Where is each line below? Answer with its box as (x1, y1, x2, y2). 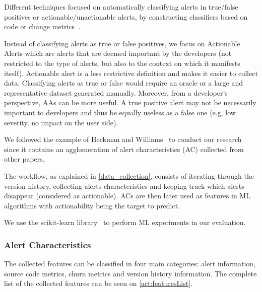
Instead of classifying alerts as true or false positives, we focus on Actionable (4, 38, 240, 48)
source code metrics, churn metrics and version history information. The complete (4, 268, 257, 278)
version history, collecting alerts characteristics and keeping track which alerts (4, 180, 244, 191)
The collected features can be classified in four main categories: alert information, (4, 258, 256, 269)
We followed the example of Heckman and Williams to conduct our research (4, 134, 242, 144)
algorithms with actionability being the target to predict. (4, 200, 180, 210)
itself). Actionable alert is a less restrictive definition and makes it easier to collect (4, 67, 258, 78)
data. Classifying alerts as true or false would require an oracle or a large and (4, 78, 243, 88)
